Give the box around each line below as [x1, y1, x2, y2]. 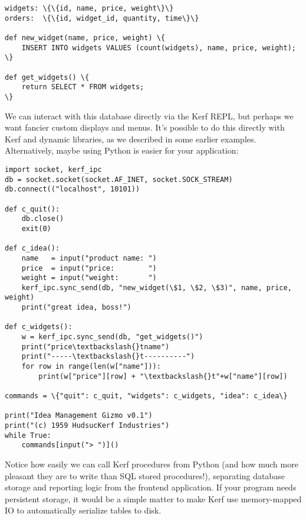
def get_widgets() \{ [5, 73, 90, 82]
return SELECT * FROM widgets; [21, 83, 144, 92]
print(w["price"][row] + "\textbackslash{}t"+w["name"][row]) [38, 372, 288, 381]
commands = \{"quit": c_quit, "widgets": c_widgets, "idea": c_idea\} [5, 392, 288, 401]
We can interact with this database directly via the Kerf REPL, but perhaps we [5, 109, 294, 122]
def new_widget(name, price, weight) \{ [5, 33, 166, 42]
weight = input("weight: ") [21, 274, 157, 282]
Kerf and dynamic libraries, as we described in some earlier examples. [5, 132, 256, 145]
